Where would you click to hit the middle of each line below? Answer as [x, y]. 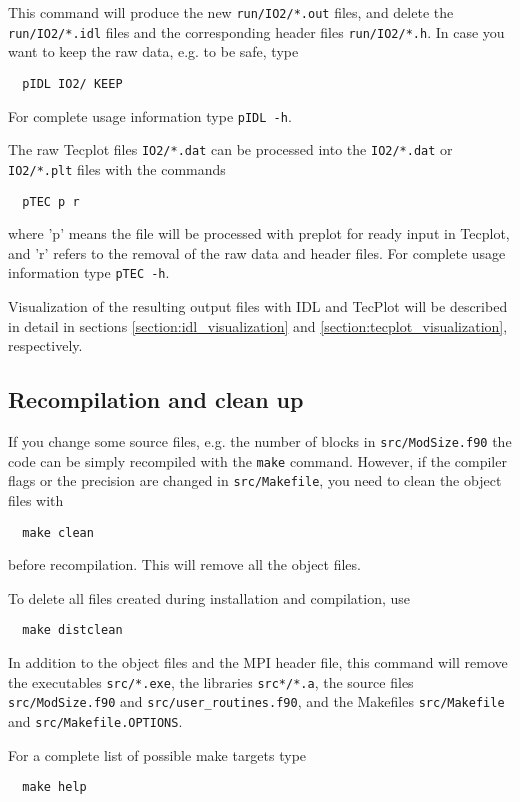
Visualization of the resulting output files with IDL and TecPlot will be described [258, 306]
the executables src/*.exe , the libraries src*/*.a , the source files [211, 681]
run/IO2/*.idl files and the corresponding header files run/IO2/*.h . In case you [256, 31]
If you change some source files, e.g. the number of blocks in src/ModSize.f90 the [260, 441]
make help [54, 787]
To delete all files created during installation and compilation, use [209, 597]
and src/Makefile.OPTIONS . [95, 720]
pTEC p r [51, 201]
